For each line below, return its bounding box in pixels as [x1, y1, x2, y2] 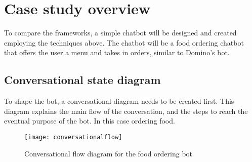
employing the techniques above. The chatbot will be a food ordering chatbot [4, 37, 244, 48]
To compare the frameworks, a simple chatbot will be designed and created [4, 27, 237, 38]
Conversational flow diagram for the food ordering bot [24, 148, 193, 158]
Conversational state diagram [4, 72, 161, 88]
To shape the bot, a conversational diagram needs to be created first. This [4, 96, 234, 106]
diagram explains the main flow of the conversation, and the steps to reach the [4, 105, 248, 116]
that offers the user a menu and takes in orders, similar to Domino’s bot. [4, 47, 230, 58]
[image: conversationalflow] [24, 133, 122, 141]
